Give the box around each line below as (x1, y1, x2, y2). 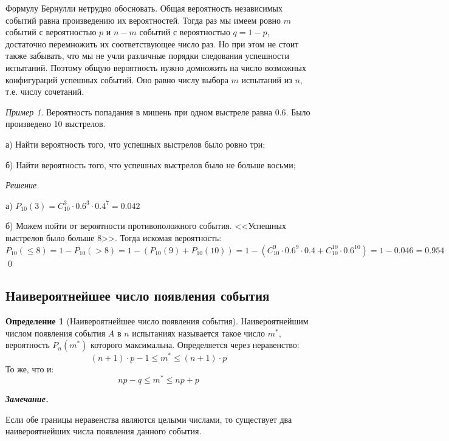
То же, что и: (5, 362, 54, 375)
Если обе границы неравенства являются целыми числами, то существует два (5, 412, 292, 425)
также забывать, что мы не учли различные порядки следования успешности (5, 49, 289, 62)
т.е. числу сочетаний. (5, 85, 84, 98)
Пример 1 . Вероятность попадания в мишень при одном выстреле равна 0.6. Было (5, 105, 310, 118)
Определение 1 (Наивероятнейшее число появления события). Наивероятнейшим (5, 315, 309, 327)
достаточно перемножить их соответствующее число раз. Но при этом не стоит (5, 37, 299, 50)
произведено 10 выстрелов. (5, 117, 106, 130)
